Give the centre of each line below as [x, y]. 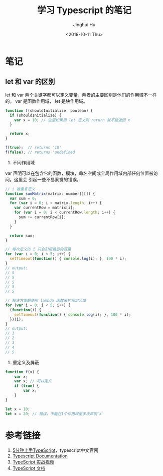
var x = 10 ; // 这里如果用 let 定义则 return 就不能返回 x [72, 120]
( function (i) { [26, 310]
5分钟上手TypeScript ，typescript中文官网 [55, 450]
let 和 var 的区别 [30, 82]
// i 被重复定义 [20, 189]
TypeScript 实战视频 [33, 462]
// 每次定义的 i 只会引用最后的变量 [38, 249]
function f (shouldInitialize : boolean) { [49, 111]
